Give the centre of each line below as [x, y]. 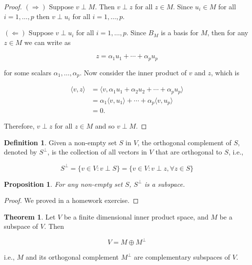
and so [105, 126]
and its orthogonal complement [72, 257]
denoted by [21, 152]
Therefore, [19, 126]
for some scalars [28, 72]
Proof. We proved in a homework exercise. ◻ [71, 200]
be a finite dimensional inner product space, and [136, 216]
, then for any [228, 33]
